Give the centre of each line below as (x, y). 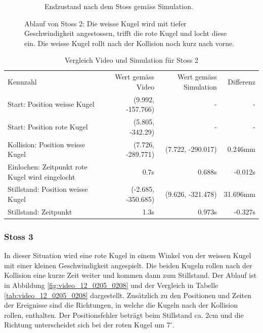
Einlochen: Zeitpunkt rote (48, 166)
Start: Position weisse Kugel (51, 104)
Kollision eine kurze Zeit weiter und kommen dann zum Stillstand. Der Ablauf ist (130, 275)
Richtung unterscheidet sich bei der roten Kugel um (84, 325)
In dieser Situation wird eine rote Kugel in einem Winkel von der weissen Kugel (128, 255)
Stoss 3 (19, 236)
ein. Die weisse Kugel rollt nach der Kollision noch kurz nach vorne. (129, 43)
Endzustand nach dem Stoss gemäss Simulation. (119, 6)
